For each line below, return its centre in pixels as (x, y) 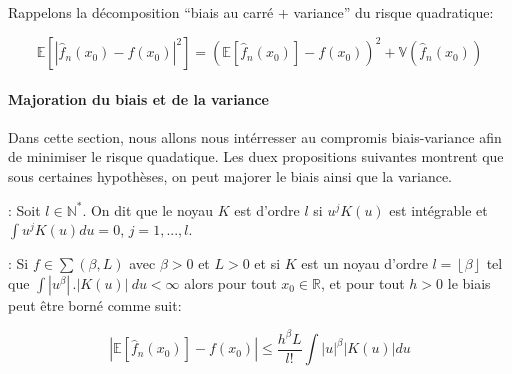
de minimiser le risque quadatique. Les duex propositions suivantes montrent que (256, 156)
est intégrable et (438, 209)
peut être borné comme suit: (95, 304)
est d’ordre (267, 209)
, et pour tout (363, 282)
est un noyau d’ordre (364, 263)
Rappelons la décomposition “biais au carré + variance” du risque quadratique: (251, 12)
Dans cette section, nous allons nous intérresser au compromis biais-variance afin (255, 136)
